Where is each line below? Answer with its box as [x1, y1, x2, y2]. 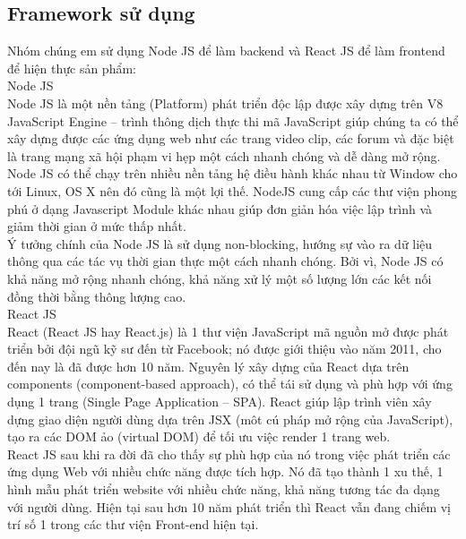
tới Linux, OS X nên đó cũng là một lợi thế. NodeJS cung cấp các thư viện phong [7, 181, 458, 200]
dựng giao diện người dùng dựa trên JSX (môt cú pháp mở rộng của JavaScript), [7, 409, 453, 428]
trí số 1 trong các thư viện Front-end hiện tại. [7, 515, 259, 534]
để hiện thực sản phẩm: [7, 58, 136, 77]
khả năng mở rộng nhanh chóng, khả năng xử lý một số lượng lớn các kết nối [7, 269, 432, 287]
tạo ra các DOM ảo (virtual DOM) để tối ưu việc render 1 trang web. [7, 427, 391, 446]
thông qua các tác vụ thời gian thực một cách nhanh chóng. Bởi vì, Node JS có [7, 252, 444, 270]
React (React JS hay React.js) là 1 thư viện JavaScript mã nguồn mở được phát [7, 321, 449, 340]
